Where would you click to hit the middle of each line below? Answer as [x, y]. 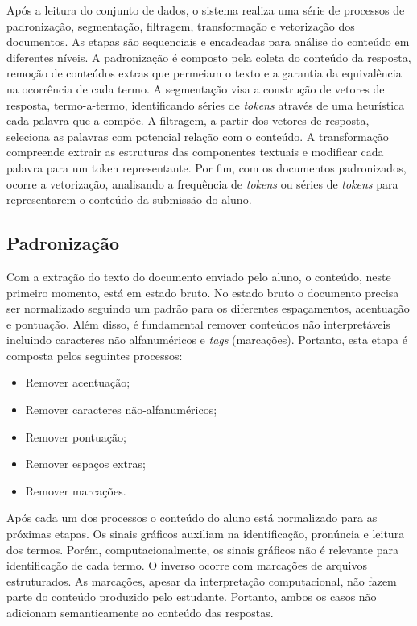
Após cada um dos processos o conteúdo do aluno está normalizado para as [192, 518]
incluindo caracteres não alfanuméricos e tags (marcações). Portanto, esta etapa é [207, 340]
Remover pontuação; [76, 436]
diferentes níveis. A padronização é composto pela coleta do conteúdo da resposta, [209, 57]
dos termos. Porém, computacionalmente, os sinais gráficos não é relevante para [202, 549]
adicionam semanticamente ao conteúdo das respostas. [140, 613]
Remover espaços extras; [85, 464]
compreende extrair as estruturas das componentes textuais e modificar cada [195, 152]
